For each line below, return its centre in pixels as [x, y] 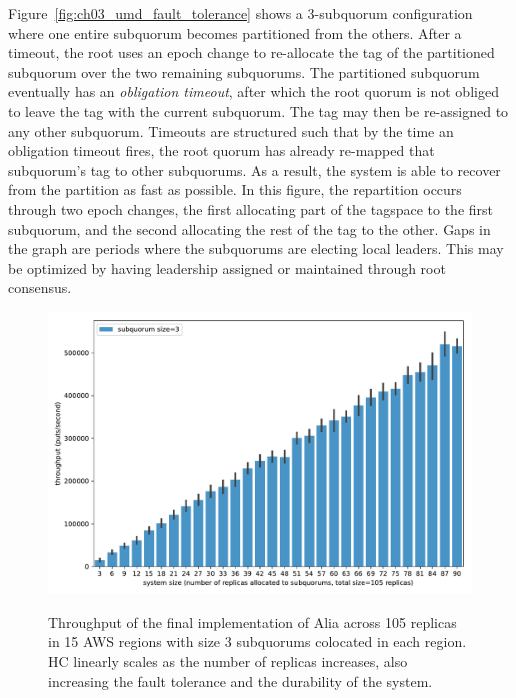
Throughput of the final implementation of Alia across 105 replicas [252, 621]
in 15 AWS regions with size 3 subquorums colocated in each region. [257, 641]
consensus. [40, 287]
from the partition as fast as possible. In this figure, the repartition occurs [235, 189]
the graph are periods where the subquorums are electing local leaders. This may [256, 248]
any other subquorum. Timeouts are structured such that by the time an [231, 130]
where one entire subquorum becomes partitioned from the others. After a [235, 32]
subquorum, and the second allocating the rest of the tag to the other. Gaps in [249, 228]
